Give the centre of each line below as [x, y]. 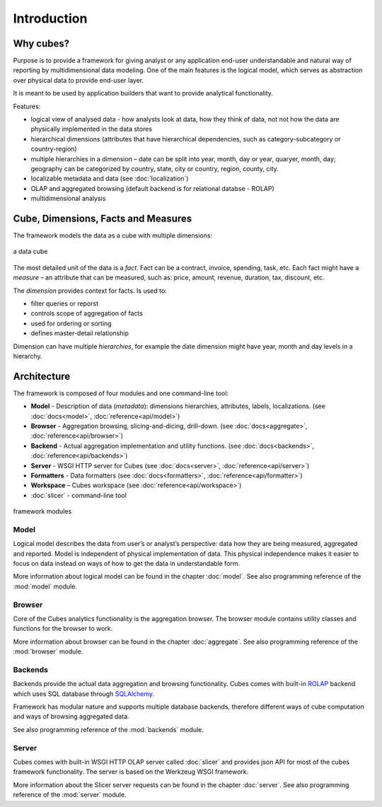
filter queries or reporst [65, 303]
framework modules [42, 511]
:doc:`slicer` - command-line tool [79, 495]
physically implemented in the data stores [91, 129]
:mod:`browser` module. [48, 651]
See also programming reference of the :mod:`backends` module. [109, 729]
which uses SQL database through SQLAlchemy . [84, 694]
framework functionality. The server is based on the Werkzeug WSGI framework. [131, 772]
